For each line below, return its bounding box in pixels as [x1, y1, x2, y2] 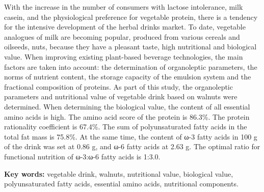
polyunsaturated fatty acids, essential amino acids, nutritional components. [4, 178, 239, 189]
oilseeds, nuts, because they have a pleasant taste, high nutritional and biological [4, 41, 257, 52]
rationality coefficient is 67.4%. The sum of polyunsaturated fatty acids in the [4, 121, 247, 132]
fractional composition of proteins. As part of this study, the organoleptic [4, 81, 233, 92]
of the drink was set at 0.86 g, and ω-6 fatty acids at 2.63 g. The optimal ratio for [4, 141, 260, 152]
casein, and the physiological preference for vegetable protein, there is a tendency [4, 11, 258, 22]
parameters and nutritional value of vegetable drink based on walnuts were [4, 91, 237, 102]
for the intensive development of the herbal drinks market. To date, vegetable [4, 21, 246, 32]
